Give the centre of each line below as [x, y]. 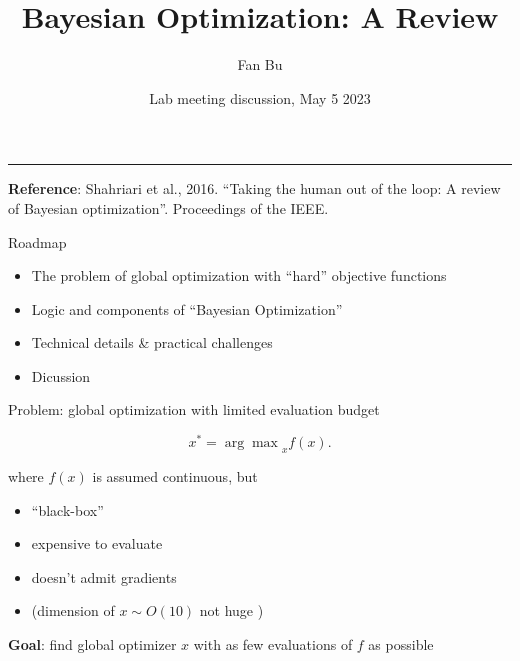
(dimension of [73, 610]
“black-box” [67, 509]
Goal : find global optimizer [92, 643]
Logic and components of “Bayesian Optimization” [187, 308]
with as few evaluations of [273, 643]
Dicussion [61, 375]
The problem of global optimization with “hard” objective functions [239, 275]
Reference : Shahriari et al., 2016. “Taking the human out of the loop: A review [254, 188]
